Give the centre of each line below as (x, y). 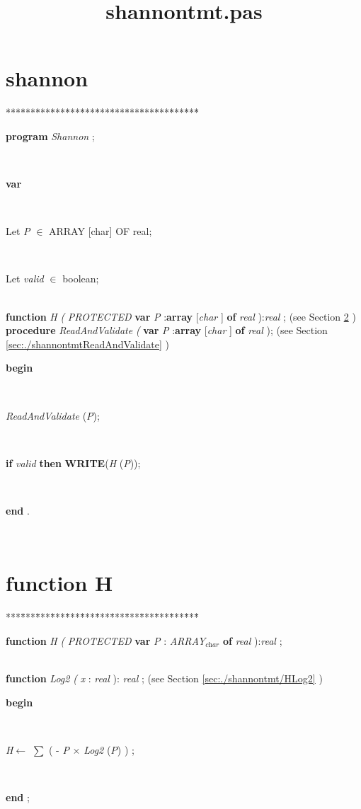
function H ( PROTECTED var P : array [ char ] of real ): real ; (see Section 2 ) (181, 316)
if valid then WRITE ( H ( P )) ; (73, 463)
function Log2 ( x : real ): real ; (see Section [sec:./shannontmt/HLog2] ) (164, 678)
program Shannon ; (50, 136)
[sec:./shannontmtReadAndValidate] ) (87, 344)
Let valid (25, 279)
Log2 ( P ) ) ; (109, 749)
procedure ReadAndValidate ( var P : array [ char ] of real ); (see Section (167, 330)
